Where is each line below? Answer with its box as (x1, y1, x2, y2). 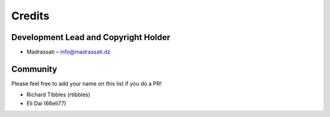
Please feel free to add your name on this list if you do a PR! (11, 79, 162, 87)
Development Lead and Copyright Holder (11, 32, 170, 42)
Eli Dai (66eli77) (26, 99, 67, 107)
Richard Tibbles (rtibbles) (26, 91, 91, 98)
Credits (11, 9, 50, 22)
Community (11, 64, 57, 74)
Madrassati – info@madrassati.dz (26, 48, 111, 56)
